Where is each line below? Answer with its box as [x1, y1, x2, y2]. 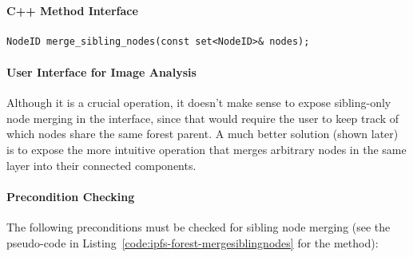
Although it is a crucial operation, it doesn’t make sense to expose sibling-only [6, 94, 391, 111]
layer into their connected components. [6, 156, 197, 173]
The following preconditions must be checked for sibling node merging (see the [6, 218, 391, 235]
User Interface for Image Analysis [6, 63, 197, 80]
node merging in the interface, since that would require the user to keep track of [6, 109, 399, 126]
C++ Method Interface [6, 2, 138, 18]
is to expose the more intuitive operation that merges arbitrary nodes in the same [6, 140, 407, 157]
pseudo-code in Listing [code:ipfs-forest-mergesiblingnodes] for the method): [6, 234, 379, 251]
